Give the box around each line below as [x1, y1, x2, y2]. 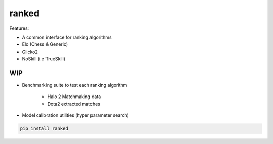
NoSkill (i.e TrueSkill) [22, 56, 66, 62]
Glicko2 [22, 49, 38, 55]
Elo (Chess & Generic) [22, 41, 68, 47]
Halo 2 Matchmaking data [47, 93, 101, 100]
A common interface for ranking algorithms [22, 34, 112, 40]
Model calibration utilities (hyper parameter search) [22, 112, 129, 118]
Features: [9, 25, 29, 31]
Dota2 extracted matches [47, 101, 101, 107]
